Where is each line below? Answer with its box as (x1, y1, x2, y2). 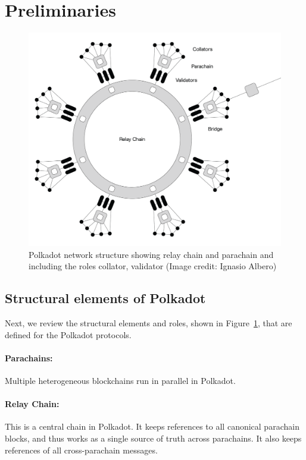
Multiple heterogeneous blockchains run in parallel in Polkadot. (5, 374, 236, 387)
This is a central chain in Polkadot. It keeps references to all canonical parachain (5, 420, 299, 433)
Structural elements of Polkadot (5, 289, 206, 307)
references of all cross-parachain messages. (5, 443, 158, 456)
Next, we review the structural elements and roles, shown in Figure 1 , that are (5, 317, 292, 329)
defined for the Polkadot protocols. (5, 328, 132, 341)
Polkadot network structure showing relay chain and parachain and (29, 248, 274, 260)
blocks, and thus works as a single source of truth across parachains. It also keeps (5, 432, 302, 445)
